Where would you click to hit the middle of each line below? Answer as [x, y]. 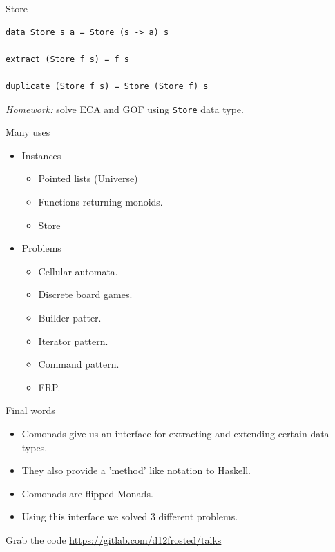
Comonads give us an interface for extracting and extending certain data [175, 433]
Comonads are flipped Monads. [87, 493]
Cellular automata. [78, 271]
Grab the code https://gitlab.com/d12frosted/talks [114, 539]
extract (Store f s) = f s [67, 59]
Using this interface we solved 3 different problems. [130, 516]
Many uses [28, 132]
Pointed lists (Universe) [88, 178]
